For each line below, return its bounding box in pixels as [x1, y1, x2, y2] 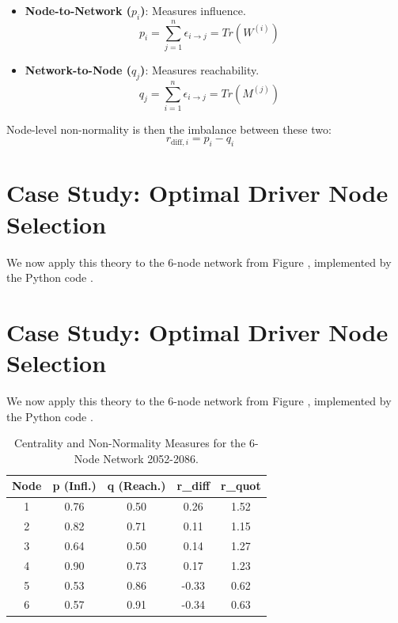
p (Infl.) [52, 477, 97, 494]
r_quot [221, 477, 261, 494]
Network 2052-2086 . [103, 450, 199, 466]
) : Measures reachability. [140, 61, 260, 78]
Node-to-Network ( [25, 2, 132, 18]
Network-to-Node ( [25, 61, 132, 78]
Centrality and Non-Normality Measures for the [13, 435, 246, 451]
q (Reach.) [107, 477, 166, 494]
